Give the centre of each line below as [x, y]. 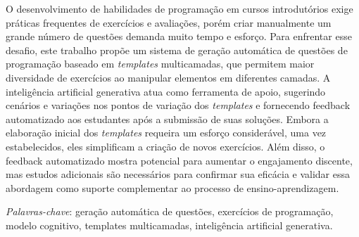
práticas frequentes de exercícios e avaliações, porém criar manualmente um [169, 22]
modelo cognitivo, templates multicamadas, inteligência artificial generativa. [169, 225]
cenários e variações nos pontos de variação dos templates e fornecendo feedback [178, 105]
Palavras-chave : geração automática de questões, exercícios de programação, [170, 211]
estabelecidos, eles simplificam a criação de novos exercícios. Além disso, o [165, 146]
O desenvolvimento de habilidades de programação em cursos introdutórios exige [179, 8]
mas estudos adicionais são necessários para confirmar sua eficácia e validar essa [178, 174]
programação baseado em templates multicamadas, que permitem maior [160, 64]
